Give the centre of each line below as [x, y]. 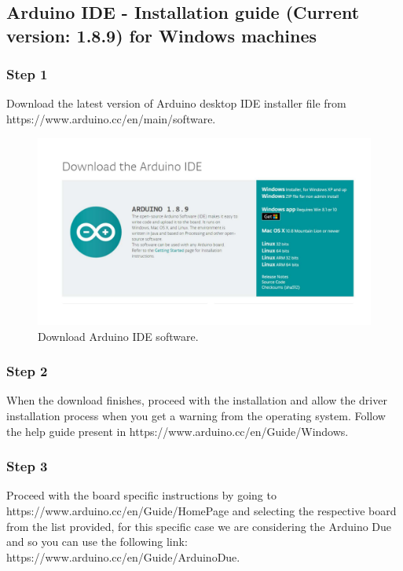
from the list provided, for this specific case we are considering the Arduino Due [199, 526]
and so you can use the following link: [97, 542]
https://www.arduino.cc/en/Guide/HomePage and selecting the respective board [201, 511]
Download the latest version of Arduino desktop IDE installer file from [176, 103]
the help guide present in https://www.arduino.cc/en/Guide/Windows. [178, 431]
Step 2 [27, 371]
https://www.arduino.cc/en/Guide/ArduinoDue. [123, 556]
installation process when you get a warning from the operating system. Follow [196, 416]
